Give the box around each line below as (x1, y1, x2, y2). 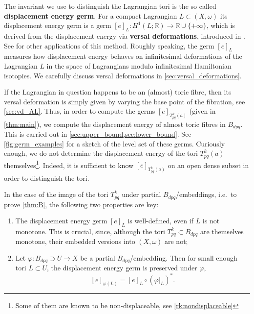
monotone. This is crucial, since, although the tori (15, 226, 165, 236)
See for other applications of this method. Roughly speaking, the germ (4, 40, 214, 50)
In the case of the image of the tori (4, 189, 108, 199)
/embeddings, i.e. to (175, 189, 237, 199)
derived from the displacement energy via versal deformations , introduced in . (4, 30, 245, 41)
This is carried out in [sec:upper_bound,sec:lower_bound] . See (4, 129, 191, 139)
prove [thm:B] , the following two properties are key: (4, 199, 159, 209)
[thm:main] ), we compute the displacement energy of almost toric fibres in (4, 119, 226, 129)
